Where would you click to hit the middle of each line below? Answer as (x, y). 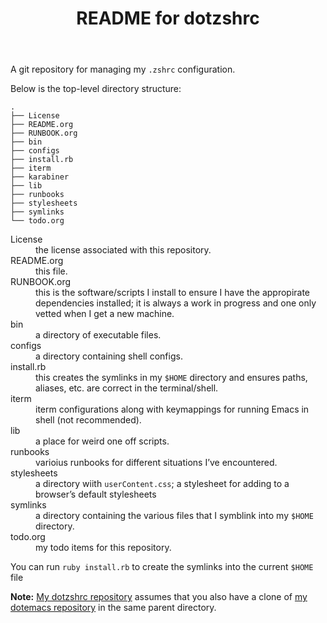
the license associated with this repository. (123, 250)
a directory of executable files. (98, 335)
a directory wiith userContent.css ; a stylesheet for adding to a (162, 484)
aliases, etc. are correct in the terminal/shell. (127, 388)
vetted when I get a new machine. (105, 314)
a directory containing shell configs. (109, 356)
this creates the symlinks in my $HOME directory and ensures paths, (171, 378)
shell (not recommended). (88, 420)
